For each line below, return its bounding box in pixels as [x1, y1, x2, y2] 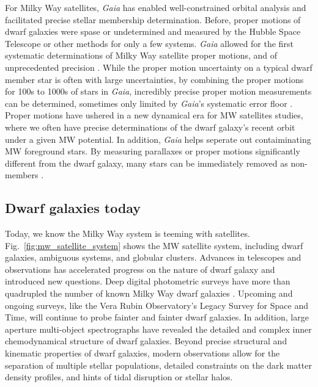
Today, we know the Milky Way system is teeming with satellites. [5, 227, 250, 240]
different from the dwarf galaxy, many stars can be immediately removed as [5, 156, 288, 169]
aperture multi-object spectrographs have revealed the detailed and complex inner [5, 322, 312, 335]
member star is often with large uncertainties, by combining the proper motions [5, 73, 304, 85]
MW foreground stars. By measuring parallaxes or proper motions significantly [5, 145, 300, 157]
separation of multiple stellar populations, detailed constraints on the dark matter [5, 358, 312, 371]
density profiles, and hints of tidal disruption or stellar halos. [5, 371, 233, 383]
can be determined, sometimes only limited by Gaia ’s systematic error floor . [5, 96, 293, 109]
